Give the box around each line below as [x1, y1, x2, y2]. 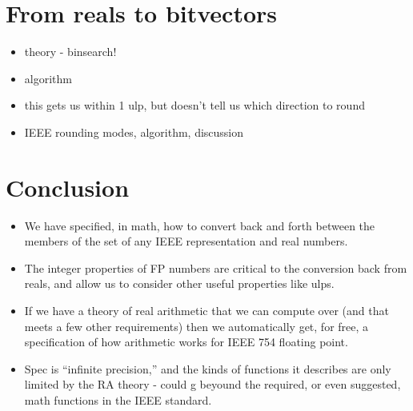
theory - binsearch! [24, 43, 117, 60]
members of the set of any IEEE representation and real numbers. [24, 233, 348, 249]
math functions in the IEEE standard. [24, 391, 212, 408]
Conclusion [6, 170, 130, 203]
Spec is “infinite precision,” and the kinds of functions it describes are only [24, 360, 391, 377]
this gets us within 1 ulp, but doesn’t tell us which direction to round [24, 97, 365, 114]
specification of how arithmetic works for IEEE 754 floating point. [24, 333, 348, 350]
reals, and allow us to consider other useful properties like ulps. [24, 275, 335, 292]
